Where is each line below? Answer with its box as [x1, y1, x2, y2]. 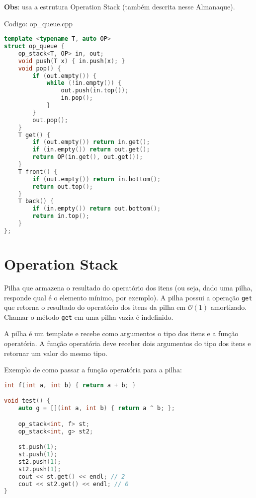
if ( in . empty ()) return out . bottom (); [32, 205, 161, 213]
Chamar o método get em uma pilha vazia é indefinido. [4, 311, 173, 322]
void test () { [4, 397, 51, 405]
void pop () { [18, 65, 61, 72]
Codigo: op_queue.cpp [4, 18, 73, 28]
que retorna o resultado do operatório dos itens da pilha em [4, 302, 186, 312]
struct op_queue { [4, 43, 65, 50]
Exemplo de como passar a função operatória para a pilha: [4, 364, 182, 375]
